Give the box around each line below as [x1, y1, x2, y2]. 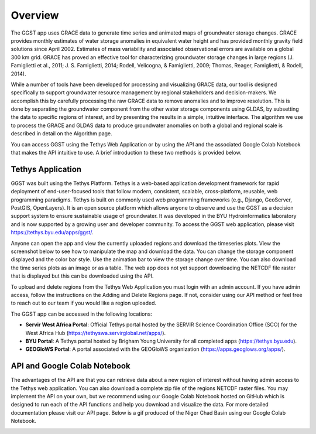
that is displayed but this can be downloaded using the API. [11, 272, 154, 279]
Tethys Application [11, 164, 82, 174]
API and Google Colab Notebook [11, 361, 131, 371]
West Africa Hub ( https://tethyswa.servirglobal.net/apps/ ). [25, 329, 166, 336]
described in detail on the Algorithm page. [11, 130, 112, 137]
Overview [11, 9, 59, 22]
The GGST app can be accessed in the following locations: [11, 310, 152, 317]
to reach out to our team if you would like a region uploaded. [11, 299, 157, 307]
